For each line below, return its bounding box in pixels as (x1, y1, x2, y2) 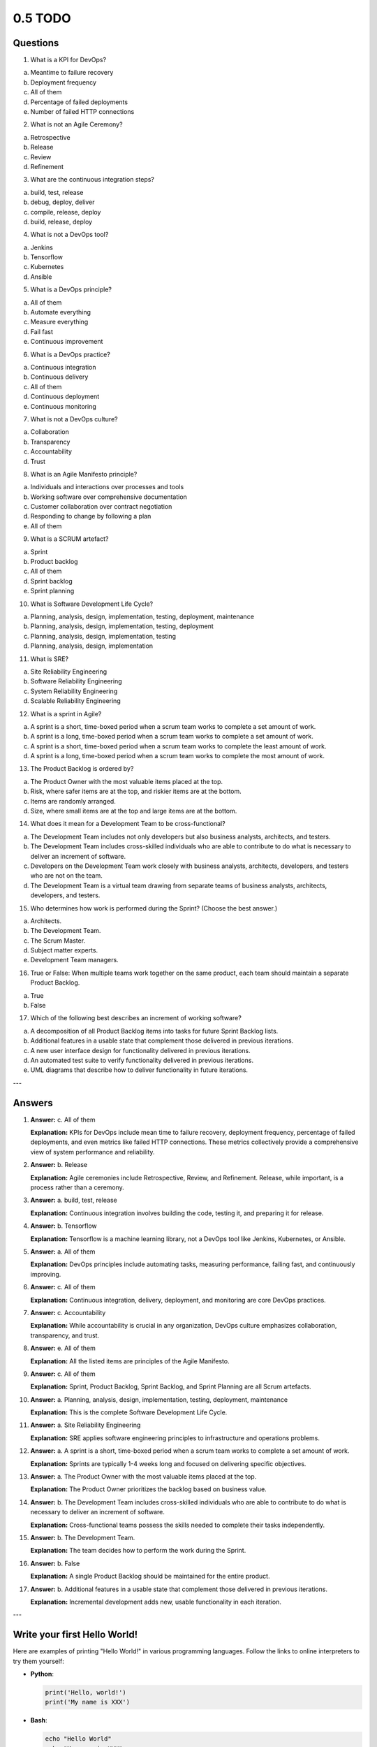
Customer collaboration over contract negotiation (30, 502, 172, 511)
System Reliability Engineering (30, 687, 118, 695)
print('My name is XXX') (45, 1698, 131, 1706)
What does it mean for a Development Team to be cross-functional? (30, 820, 226, 828)
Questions (13, 37, 59, 49)
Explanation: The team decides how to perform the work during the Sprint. (30, 1546, 246, 1555)
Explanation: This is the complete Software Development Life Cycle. (30, 1408, 228, 1416)
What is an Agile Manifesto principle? (30, 470, 138, 478)
